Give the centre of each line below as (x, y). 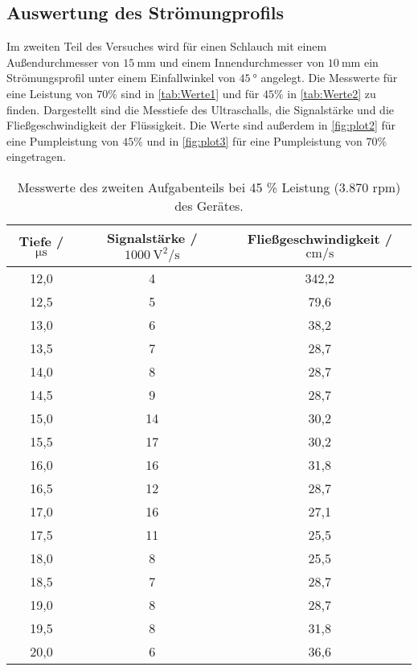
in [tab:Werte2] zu (332, 93)
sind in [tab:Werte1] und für (190, 93)
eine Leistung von (50, 93)
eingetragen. (36, 156)
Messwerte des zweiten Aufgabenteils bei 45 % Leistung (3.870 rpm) (209, 187)
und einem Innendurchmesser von (242, 62)
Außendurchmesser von (63, 62)
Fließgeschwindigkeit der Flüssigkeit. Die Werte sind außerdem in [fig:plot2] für (201, 125)
